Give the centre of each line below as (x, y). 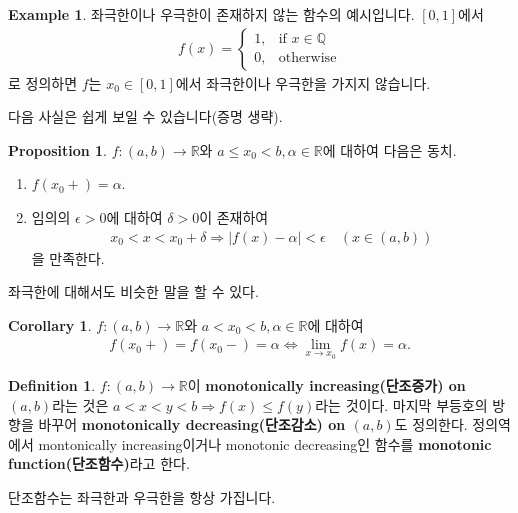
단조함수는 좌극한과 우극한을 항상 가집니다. (142, 497)
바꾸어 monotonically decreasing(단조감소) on (192, 424)
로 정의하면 (43, 82)
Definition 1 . (52, 385)
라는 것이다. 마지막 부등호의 (401, 404)
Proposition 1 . (57, 149)
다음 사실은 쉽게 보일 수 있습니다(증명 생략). (145, 116)
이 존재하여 (234, 217)
